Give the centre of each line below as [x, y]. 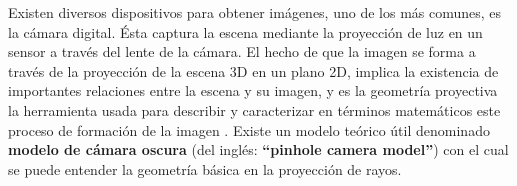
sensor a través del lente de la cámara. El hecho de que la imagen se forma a [242, 51]
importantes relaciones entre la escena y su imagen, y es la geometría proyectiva [253, 90]
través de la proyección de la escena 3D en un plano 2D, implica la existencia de [253, 70]
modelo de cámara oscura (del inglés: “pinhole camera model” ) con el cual [258, 149]
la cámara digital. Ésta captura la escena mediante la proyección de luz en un [245, 31]
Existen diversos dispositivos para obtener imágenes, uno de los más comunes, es [255, 12]
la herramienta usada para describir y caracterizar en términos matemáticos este [254, 109]
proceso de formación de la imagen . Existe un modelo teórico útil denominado [249, 129]
